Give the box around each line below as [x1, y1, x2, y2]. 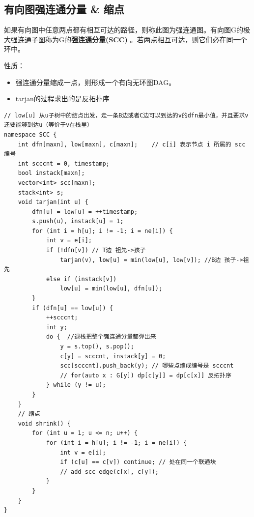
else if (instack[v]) [46, 275, 117, 283]
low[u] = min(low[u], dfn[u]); [60, 285, 163, 292]
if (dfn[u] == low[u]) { [32, 304, 113, 312]
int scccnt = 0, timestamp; [18, 160, 110, 167]
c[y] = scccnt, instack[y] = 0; [60, 352, 166, 360]
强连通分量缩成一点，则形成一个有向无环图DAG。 [15, 77, 176, 87]
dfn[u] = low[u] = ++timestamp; [32, 208, 138, 215]
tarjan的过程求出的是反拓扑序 [15, 93, 110, 104]
